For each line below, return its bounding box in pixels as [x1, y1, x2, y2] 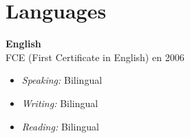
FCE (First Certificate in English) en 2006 [6, 49, 184, 64]
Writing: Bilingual [21, 95, 98, 110]
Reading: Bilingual [21, 119, 99, 133]
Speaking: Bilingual [21, 73, 103, 87]
